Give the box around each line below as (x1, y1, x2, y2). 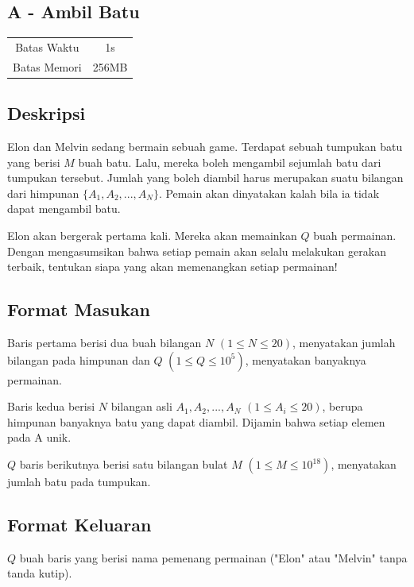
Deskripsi (7, 101, 86, 126)
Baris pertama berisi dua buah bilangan (7, 334, 202, 351)
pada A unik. (7, 429, 72, 446)
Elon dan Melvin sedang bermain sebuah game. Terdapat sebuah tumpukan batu (7, 138, 403, 155)
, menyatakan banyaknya (245, 351, 366, 368)
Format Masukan (7, 297, 151, 322)
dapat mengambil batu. (7, 200, 121, 217)
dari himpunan (7, 184, 79, 201)
